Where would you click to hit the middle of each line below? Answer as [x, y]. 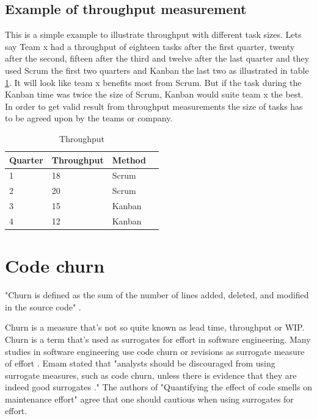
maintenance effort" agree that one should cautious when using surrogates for [149, 399]
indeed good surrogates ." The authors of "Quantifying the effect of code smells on [158, 387]
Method [129, 159]
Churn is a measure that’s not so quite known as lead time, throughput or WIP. [155, 327]
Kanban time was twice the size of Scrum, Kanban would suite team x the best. [154, 94]
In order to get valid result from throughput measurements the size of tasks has [154, 106]
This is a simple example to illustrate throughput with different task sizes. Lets [153, 34]
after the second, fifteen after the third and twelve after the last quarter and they [157, 58]
